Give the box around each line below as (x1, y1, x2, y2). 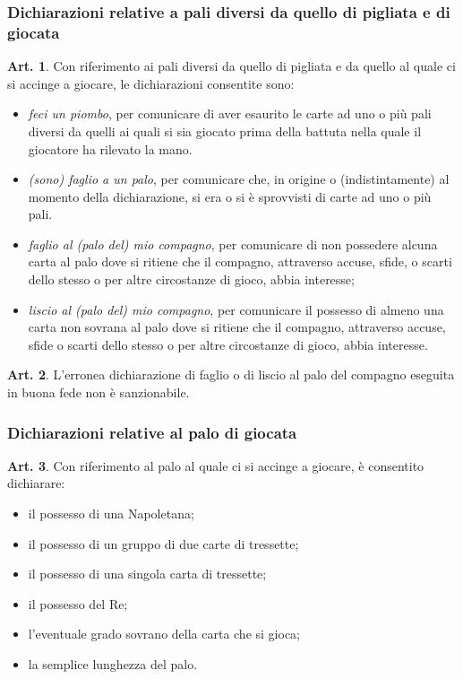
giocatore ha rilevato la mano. (28, 139, 193, 158)
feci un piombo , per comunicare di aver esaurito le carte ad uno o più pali (28, 104, 432, 123)
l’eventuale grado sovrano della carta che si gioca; (28, 624, 300, 643)
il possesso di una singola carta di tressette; (28, 564, 267, 583)
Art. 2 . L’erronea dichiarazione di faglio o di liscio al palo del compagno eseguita (7, 365, 455, 384)
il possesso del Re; (28, 594, 128, 613)
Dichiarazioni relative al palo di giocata (7, 421, 297, 443)
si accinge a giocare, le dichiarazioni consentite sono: (7, 74, 295, 92)
